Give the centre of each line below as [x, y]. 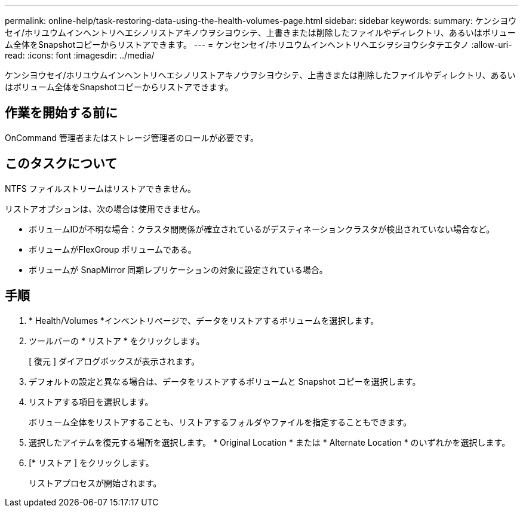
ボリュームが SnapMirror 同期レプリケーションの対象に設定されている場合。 [178, 269]
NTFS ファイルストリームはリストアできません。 [100, 188]
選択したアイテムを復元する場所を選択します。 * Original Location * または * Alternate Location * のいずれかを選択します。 [270, 442]
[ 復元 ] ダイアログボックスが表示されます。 [114, 361]
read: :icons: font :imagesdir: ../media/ [80, 55]
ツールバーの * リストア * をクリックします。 [117, 341]
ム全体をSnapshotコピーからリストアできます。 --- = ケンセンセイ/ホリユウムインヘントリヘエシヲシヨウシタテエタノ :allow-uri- [259, 45]
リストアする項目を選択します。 [91, 401]
